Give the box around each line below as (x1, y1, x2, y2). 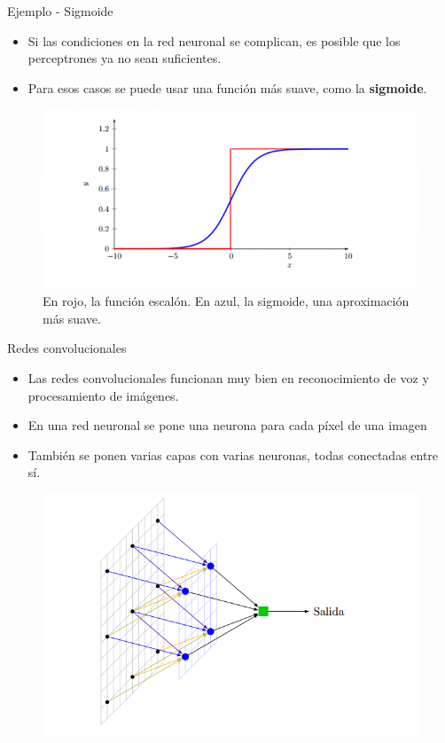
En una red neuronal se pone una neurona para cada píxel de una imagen (27, 416, 427, 434)
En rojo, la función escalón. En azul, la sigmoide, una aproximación (43, 292, 410, 310)
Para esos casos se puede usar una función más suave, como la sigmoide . (27, 78, 427, 97)
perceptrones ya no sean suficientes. (27, 49, 222, 67)
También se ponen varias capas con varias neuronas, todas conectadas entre (27, 445, 439, 464)
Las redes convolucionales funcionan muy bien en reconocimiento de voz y (27, 368, 429, 387)
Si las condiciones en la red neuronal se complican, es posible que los (27, 31, 401, 50)
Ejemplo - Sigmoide (7, 2, 113, 20)
